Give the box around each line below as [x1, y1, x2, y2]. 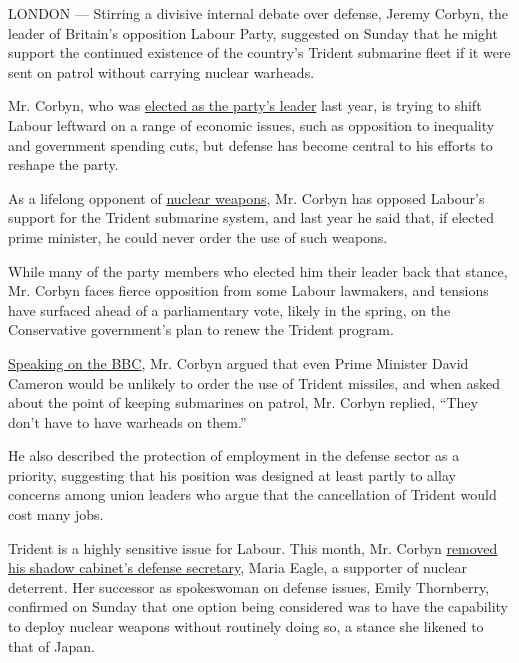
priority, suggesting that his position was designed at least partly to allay [8, 464, 456, 485]
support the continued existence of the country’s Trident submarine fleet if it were [8, 42, 511, 63]
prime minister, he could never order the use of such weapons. [8, 226, 388, 247]
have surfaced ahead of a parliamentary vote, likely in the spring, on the [8, 299, 451, 320]
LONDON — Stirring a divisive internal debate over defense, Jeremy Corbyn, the [8, 3, 508, 23]
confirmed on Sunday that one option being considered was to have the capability [8, 596, 508, 617]
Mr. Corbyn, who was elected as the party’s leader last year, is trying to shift [8, 95, 482, 116]
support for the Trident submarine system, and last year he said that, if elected [8, 207, 494, 228]
